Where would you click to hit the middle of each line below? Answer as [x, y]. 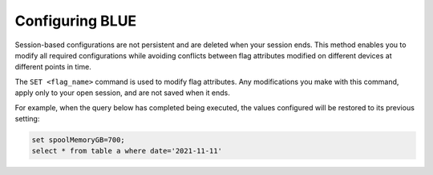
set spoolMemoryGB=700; [79, 139]
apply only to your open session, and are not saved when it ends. [122, 93]
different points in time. [53, 67]
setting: [27, 118]
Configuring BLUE [76, 21]
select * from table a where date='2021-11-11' [127, 151]
